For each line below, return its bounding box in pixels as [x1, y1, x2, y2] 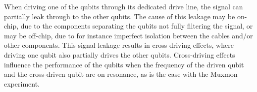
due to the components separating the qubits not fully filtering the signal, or [20, 21, 253, 31]
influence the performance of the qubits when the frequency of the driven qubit [4, 59, 244, 69]
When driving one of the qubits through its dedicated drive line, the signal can [4, 1, 243, 11]
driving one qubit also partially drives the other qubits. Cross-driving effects [4, 49, 235, 60]
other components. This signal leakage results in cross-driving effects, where [4, 40, 234, 50]
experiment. [4, 78, 40, 89]
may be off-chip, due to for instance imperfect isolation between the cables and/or [4, 30, 253, 40]
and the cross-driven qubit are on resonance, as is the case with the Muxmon [4, 69, 238, 79]
